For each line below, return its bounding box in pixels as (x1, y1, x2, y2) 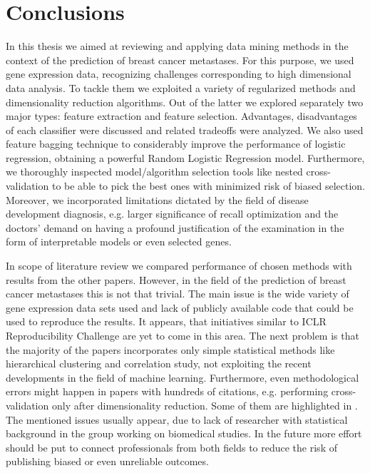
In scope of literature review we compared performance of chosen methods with (6, 258, 352, 273)
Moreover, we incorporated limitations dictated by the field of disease (6, 192, 309, 207)
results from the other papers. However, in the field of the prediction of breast (6, 272, 346, 287)
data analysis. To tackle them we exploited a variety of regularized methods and (6, 80, 356, 95)
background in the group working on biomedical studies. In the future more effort (6, 426, 362, 441)
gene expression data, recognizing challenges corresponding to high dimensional (6, 66, 351, 81)
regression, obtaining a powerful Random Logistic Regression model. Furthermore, (6, 150, 365, 165)
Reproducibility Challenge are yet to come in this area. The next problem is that (6, 328, 359, 342)
